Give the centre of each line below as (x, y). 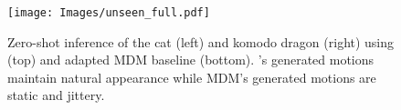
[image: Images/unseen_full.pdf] (109, 13)
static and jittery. (56, 95)
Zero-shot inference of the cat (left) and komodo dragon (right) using (201, 41)
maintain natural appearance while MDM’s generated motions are (192, 77)
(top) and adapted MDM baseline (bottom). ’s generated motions (191, 60)
